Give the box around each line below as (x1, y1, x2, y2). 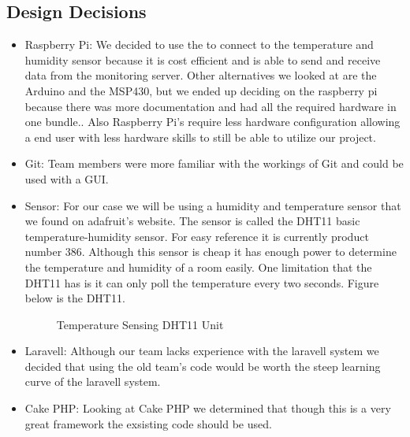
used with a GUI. (24, 170, 109, 187)
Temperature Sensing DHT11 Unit (56, 316, 224, 332)
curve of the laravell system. (24, 373, 161, 390)
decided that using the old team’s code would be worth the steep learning (24, 357, 381, 374)
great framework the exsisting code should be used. (24, 415, 272, 431)
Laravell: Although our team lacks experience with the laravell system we (24, 343, 379, 359)
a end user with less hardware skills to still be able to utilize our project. (24, 128, 376, 145)
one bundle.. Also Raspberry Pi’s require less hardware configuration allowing (24, 113, 401, 130)
